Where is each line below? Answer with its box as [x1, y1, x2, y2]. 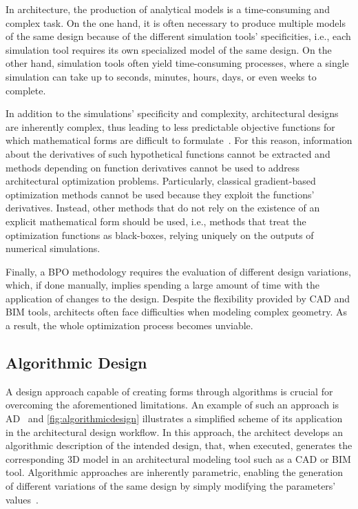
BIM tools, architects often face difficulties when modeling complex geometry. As [6, 304, 347, 319]
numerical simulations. [6, 241, 101, 256]
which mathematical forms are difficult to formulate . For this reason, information [6, 133, 352, 147]
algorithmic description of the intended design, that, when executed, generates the [6, 438, 352, 453]
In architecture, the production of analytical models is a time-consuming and [6, 2, 330, 16]
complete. [6, 83, 46, 97]
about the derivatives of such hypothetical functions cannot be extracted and [6, 146, 330, 160]
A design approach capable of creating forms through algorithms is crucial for [6, 384, 333, 398]
